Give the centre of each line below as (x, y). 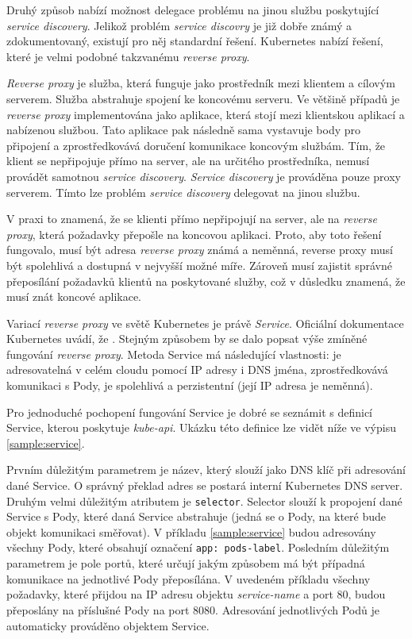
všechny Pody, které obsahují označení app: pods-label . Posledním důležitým (198, 547)
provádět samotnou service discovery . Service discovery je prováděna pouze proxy (204, 176)
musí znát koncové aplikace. (74, 296)
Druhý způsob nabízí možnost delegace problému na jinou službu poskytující (193, 10)
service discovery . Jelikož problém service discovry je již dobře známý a (179, 25)
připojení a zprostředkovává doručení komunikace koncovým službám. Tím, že (196, 145)
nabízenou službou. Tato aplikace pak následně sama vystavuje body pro (184, 130)
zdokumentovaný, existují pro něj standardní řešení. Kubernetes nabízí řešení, (195, 41)
